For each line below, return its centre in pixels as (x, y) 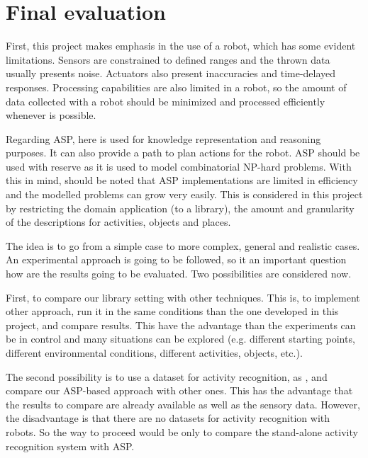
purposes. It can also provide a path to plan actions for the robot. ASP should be (183, 153)
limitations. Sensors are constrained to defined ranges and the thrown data (168, 59)
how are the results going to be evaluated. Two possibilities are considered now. (179, 274)
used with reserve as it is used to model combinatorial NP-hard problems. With (179, 166)
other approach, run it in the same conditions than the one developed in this (172, 311)
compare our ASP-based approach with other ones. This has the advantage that (179, 390)
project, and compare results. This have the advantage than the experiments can (181, 325)
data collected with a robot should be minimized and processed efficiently (166, 101)
